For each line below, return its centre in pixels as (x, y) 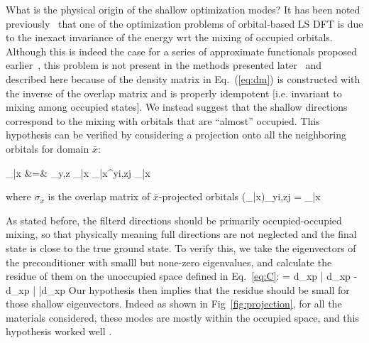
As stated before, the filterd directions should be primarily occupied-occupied (174, 220)
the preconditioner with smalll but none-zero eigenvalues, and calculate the (169, 262)
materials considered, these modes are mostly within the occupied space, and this (183, 317)
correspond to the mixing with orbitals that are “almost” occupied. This (163, 120)
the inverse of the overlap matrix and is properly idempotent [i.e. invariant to (174, 93)
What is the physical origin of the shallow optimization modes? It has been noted (183, 9)
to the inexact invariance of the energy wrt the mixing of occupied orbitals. (169, 37)
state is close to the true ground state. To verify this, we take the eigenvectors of (181, 247)
